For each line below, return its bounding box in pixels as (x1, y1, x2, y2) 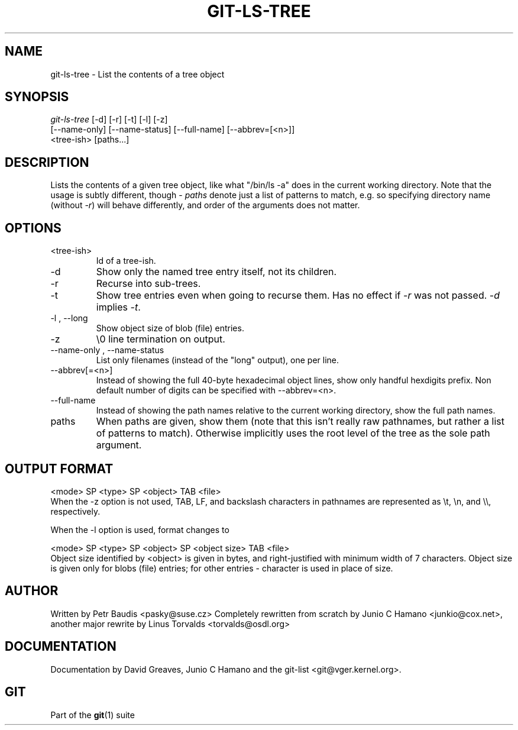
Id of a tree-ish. (96, 256, 156, 266)
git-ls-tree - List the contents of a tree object (50, 69, 225, 79)
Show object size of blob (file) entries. (96, 323, 244, 334)
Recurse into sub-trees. (96, 277, 201, 290)
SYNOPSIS (5, 89, 69, 105)
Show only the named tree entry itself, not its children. (96, 266, 337, 278)
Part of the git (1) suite (50, 709, 135, 720)
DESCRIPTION (5, 154, 89, 170)
